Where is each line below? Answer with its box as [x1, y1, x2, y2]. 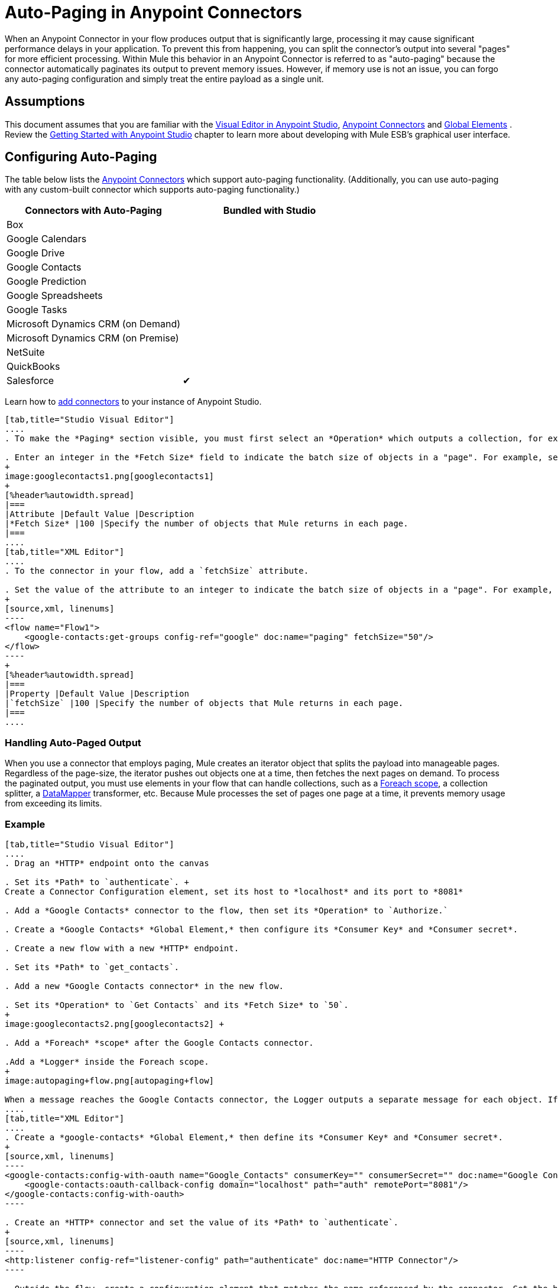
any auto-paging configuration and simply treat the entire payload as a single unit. [5, 73, 324, 84]
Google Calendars [7, 233, 87, 245]
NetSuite [7, 346, 45, 359]
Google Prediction [7, 275, 86, 288]
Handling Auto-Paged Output [5, 736, 141, 749]
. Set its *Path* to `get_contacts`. [5, 962, 180, 972]
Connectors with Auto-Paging [25, 204, 162, 217]
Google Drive [7, 247, 65, 259]
